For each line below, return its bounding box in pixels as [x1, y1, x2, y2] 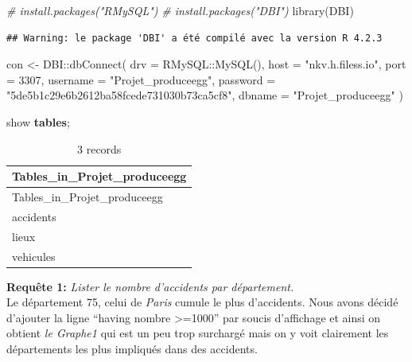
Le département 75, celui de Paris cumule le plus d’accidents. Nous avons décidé [6, 294, 398, 310]
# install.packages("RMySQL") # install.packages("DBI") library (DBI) [6, 2, 354, 18]
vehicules [12, 247, 56, 264]
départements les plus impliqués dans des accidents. [6, 341, 258, 356]
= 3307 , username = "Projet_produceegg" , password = [6, 71, 276, 88]
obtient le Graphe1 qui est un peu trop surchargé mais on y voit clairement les [6, 325, 389, 341]
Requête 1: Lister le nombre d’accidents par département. [6, 278, 294, 294]
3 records [77, 140, 122, 157]
